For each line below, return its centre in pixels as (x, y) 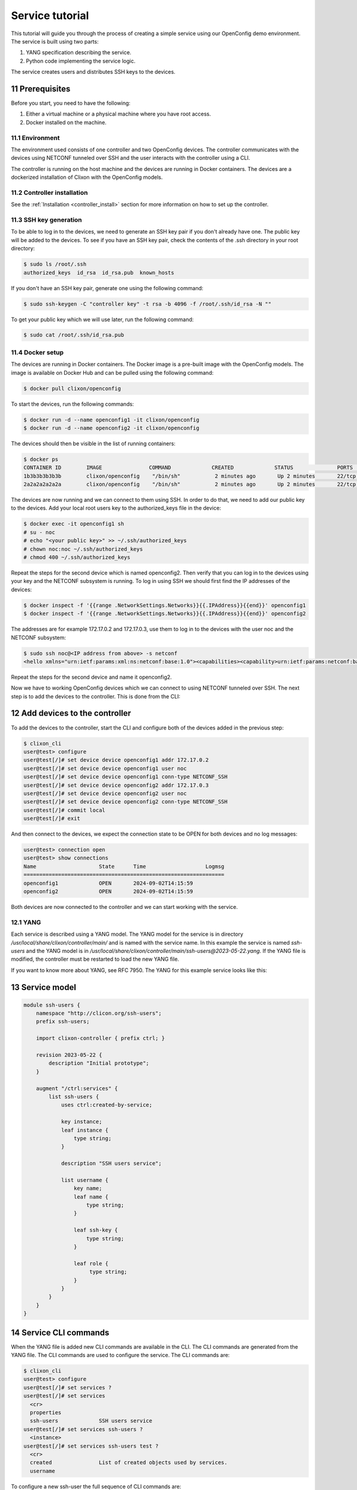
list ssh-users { (74, 1096)
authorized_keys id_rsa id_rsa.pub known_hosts (99, 272)
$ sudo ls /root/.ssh (55, 264)
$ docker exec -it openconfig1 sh (74, 524)
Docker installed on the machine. (66, 122)
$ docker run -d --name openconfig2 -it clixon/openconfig (111, 428)
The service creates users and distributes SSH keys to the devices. (93, 72)
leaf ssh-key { (96, 1230)
